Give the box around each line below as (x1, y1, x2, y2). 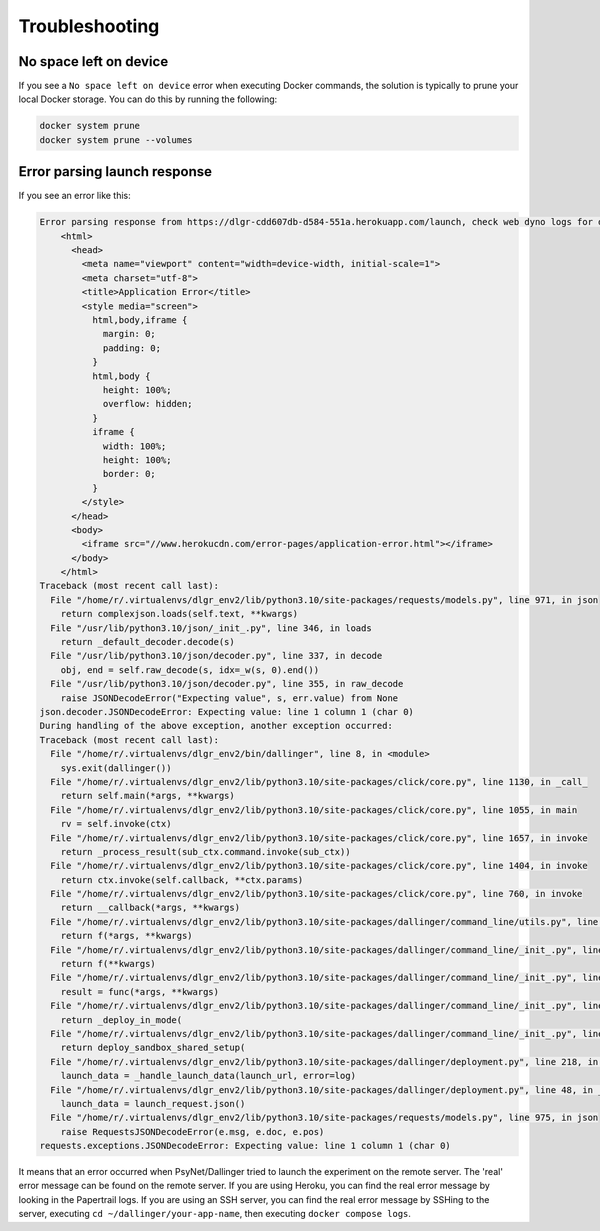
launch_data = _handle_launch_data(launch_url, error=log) (60, 1070, 357, 1082)
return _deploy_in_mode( (60, 1014, 183, 1025)
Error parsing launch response (18, 163, 213, 180)
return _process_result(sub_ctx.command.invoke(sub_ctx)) (60, 846, 351, 857)
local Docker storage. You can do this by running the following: (18, 93, 278, 105)
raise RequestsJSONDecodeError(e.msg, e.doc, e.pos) (60, 1126, 325, 1137)
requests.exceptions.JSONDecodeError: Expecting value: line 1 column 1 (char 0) (39, 1140, 452, 1152)
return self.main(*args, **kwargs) (60, 790, 235, 802)
